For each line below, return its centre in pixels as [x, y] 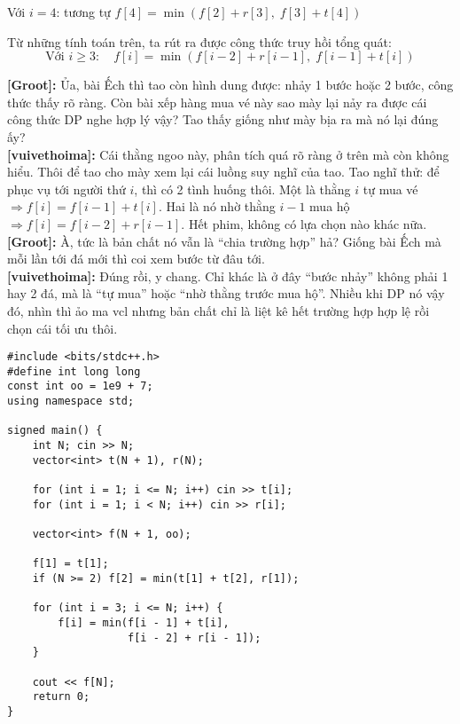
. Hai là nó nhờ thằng [217, 206]
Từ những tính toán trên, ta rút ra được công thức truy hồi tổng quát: [199, 41]
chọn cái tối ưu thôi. [62, 328]
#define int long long [74, 371]
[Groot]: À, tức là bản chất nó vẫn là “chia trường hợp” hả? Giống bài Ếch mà [224, 241]
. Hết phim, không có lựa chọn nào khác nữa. [304, 223]
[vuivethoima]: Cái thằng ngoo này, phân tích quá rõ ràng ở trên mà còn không [228, 154]
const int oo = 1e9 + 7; [80, 386]
